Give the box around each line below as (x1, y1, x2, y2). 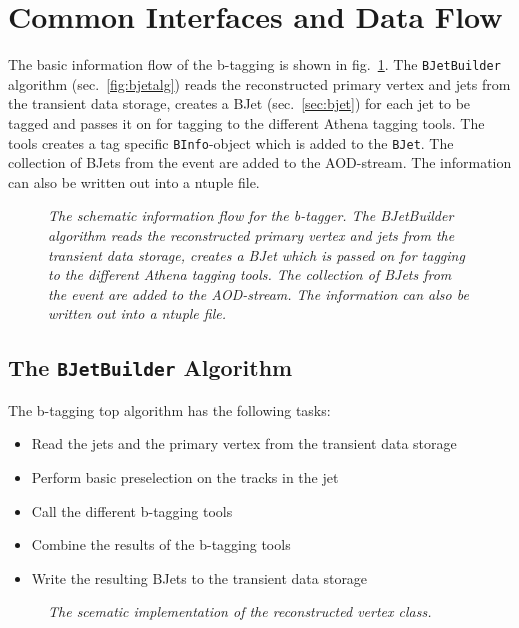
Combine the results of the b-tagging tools (31, 534, 291, 555)
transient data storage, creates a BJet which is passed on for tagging (48, 244, 465, 265)
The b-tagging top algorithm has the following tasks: (8, 399, 331, 420)
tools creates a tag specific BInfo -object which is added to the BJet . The (8, 132, 454, 153)
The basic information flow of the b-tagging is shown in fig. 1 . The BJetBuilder (8, 54, 501, 75)
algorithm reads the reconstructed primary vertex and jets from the (48, 225, 455, 245)
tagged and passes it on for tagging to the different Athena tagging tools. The (8, 112, 485, 133)
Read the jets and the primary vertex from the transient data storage (31, 433, 457, 454)
